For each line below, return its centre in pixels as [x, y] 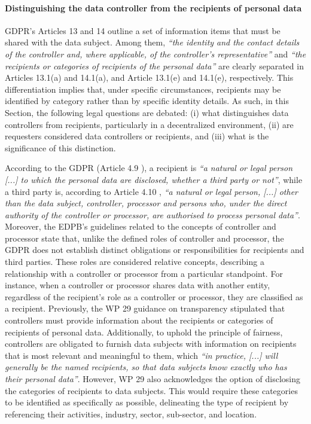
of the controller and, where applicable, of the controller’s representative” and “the [155, 54]
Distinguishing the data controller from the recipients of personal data [153, 7]
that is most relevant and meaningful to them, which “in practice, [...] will [141, 355]
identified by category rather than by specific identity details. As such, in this [147, 101]
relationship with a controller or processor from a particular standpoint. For [144, 273]
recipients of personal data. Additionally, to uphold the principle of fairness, [144, 332]
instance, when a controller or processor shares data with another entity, [138, 285]
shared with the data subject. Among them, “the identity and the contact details [152, 42]
